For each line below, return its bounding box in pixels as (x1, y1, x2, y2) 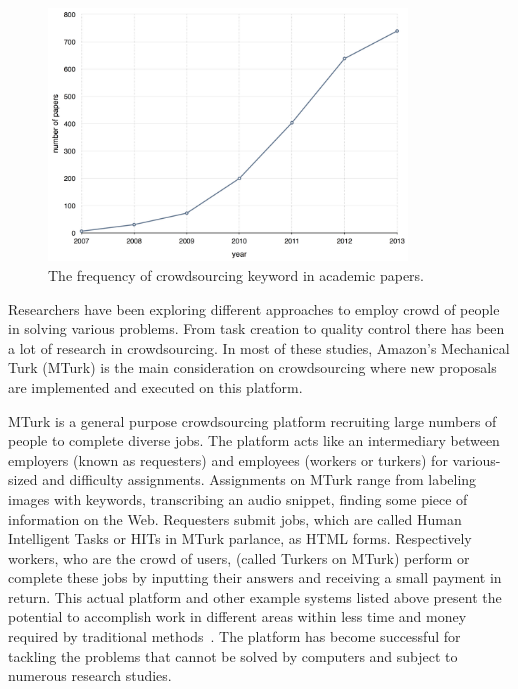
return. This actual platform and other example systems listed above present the (8, 586, 502, 607)
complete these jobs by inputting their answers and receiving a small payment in (8, 567, 502, 588)
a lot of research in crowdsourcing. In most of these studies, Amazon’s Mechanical (8, 337, 510, 358)
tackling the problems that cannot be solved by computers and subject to (8, 645, 458, 666)
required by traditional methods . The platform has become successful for (8, 626, 461, 647)
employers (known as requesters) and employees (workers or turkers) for (8, 449, 448, 470)
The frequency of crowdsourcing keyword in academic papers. (48, 264, 425, 285)
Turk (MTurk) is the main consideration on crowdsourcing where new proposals (8, 357, 497, 378)
